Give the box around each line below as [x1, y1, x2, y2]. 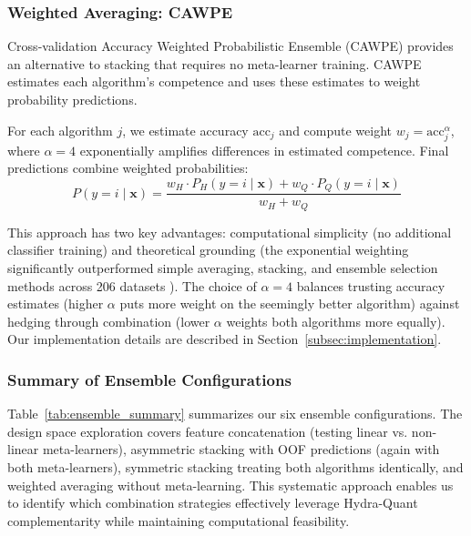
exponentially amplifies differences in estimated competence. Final [79, 140, 449, 159]
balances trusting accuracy [296, 276, 445, 295]
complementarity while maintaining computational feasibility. [7, 511, 350, 530]
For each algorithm [7, 120, 113, 139]
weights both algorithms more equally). [226, 311, 445, 330]
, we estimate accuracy [122, 120, 249, 139]
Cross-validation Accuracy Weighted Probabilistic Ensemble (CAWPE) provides [7, 36, 454, 56]
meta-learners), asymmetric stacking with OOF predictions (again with [42, 440, 440, 459]
